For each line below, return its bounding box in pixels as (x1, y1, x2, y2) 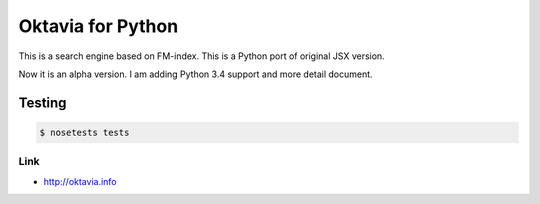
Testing (18, 94, 67, 111)
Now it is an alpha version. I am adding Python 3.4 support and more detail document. (18, 68, 374, 80)
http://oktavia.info (43, 175, 117, 187)
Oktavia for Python (18, 15, 179, 37)
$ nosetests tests (39, 126, 130, 138)
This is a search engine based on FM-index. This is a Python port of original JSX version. (18, 50, 385, 62)
